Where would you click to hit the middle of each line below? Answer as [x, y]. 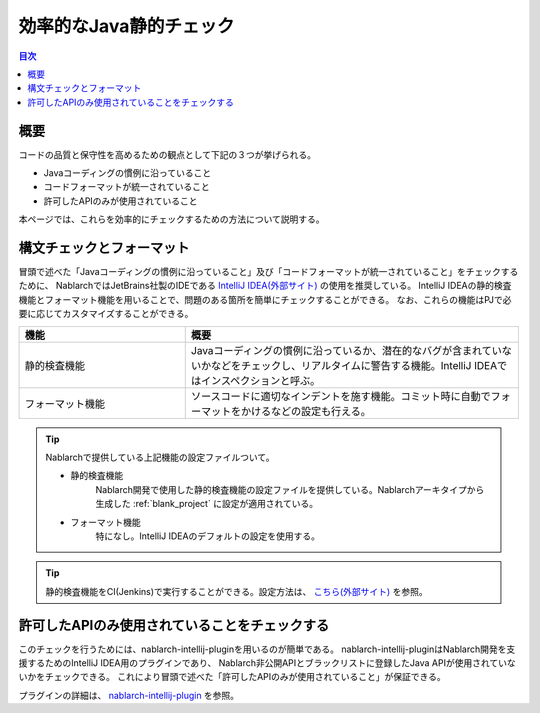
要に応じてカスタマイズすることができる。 [106, 314]
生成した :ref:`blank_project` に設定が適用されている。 [207, 504]
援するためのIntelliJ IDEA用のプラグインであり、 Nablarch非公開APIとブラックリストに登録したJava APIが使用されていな [267, 663]
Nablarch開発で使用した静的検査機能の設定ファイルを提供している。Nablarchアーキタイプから [290, 489]
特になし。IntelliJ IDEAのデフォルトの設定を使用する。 [207, 536]
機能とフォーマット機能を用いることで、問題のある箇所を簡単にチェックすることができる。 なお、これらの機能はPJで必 [265, 299]
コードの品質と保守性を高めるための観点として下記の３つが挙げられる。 [167, 154]
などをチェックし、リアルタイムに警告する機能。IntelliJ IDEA [354, 365]
